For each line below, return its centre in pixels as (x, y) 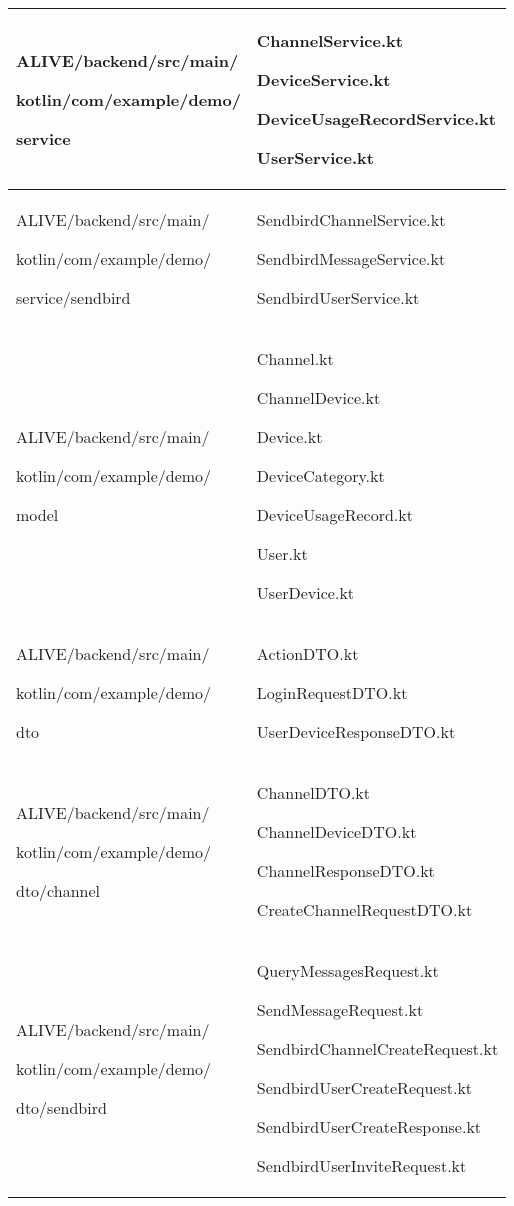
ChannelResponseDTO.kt (345, 870)
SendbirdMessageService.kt (351, 258)
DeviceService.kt (323, 79)
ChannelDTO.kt (313, 792)
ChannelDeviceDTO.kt (336, 831)
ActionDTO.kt (307, 653)
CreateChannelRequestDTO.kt (364, 909)
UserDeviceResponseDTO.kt (356, 731)
